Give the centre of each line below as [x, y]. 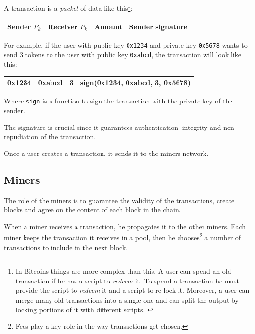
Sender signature [158, 26]
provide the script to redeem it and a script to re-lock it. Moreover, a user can [132, 290]
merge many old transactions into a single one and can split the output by [127, 299]
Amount [108, 26]
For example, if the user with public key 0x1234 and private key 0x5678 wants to [126, 44]
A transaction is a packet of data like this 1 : [68, 7]
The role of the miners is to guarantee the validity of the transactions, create [119, 200]
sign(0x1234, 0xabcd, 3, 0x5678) [135, 83]
